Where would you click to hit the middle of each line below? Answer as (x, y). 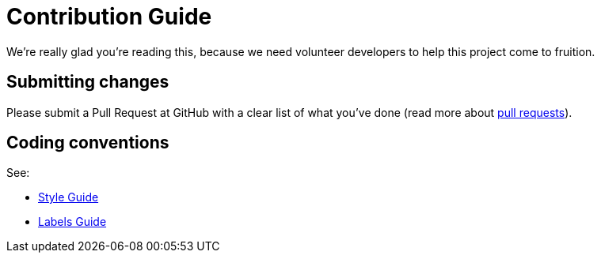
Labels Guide (72, 222)
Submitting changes (88, 82)
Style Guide (68, 197)
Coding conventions (88, 143)
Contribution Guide (109, 17)
